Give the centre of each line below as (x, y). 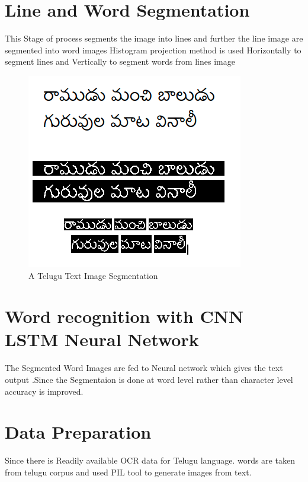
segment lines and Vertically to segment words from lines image (120, 61)
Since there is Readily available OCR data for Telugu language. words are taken (150, 460)
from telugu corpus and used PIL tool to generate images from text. (128, 472)
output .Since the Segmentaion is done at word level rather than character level (149, 379)
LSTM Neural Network (102, 339)
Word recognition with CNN (124, 316)
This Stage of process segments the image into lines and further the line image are (154, 38)
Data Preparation (78, 432)
